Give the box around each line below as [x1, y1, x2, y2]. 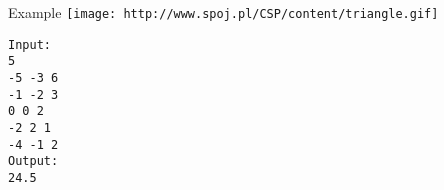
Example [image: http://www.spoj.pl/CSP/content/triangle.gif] [8, 2, 439, 22]
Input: [8, 37, 51, 52]
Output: [8, 154, 59, 169]
